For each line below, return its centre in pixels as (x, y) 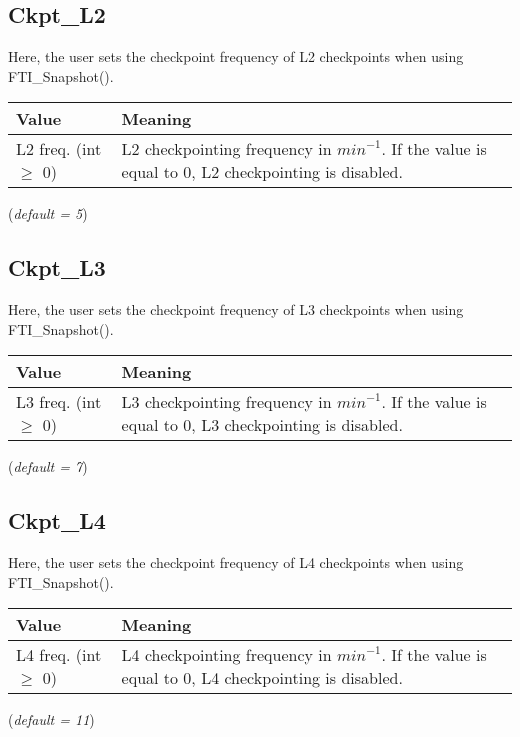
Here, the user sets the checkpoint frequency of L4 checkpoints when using (236, 562)
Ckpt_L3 (57, 267)
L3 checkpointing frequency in (226, 402)
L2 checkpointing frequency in (226, 149)
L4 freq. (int (59, 655)
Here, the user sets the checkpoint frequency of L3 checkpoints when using (236, 309)
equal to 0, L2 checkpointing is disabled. (262, 172)
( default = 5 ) (48, 213)
